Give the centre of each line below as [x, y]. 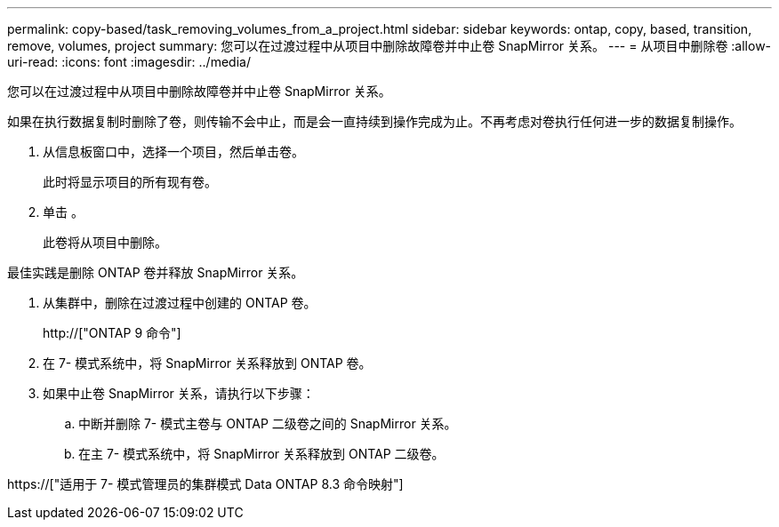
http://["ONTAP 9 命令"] [112, 333]
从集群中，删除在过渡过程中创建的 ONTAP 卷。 [180, 303]
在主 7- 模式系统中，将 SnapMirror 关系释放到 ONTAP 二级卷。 [261, 454]
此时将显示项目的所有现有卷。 [130, 182]
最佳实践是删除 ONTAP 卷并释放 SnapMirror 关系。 [156, 272]
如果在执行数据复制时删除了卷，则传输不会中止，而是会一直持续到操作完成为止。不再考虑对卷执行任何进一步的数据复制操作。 [374, 121]
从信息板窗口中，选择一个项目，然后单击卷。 [173, 152]
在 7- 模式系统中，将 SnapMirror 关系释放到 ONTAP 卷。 [207, 363]
